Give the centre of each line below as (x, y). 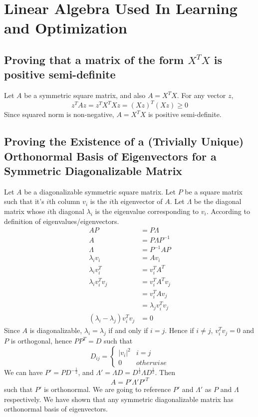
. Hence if (179, 330)
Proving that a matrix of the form (94, 59)
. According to (228, 211)
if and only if (128, 330)
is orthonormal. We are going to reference (107, 389)
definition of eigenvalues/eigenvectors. (62, 221)
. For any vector (201, 95)
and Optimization (66, 28)
